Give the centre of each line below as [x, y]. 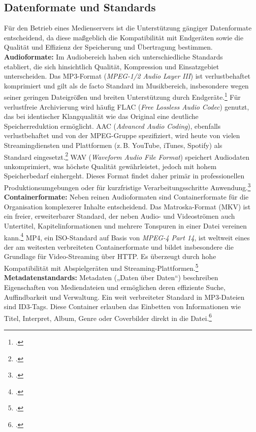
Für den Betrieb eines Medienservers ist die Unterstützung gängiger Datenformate [128, 28]
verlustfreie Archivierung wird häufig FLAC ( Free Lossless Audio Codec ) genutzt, [127, 106]
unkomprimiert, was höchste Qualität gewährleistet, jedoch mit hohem [110, 166]
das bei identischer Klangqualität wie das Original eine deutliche [101, 116]
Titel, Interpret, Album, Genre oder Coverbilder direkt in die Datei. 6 [108, 317]
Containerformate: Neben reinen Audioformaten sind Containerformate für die [126, 197]
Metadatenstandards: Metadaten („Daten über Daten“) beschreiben [111, 277]
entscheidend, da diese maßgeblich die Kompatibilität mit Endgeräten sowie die [124, 37]
